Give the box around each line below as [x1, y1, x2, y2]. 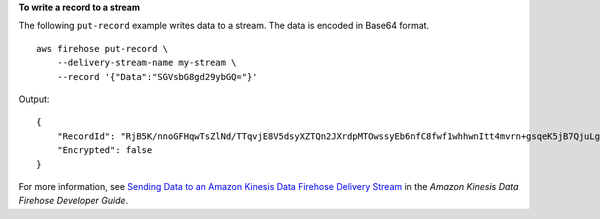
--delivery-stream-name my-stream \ [56, 57, 237, 69]
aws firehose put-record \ [36, 43, 169, 54]
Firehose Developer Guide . [18, 195, 129, 207]
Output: [18, 93, 50, 105]
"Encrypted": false [56, 145, 153, 156]
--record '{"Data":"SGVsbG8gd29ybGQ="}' [56, 71, 259, 82]
